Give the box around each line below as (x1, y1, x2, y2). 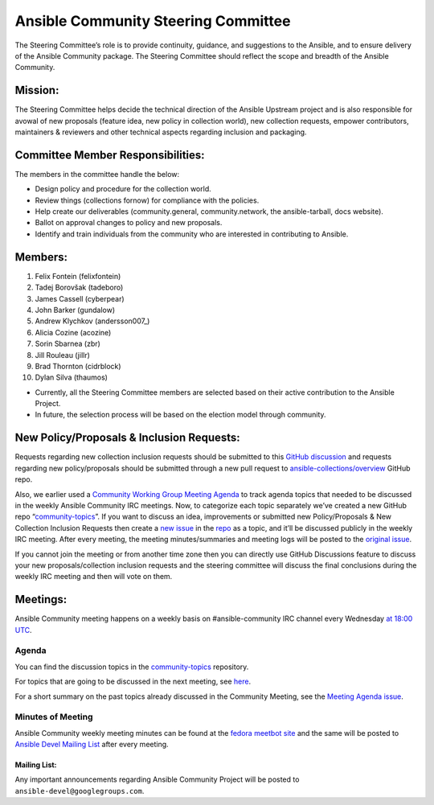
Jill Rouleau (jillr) (35, 350, 90, 359)
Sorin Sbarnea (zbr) (35, 339, 100, 349)
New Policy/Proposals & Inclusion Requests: (14, 431, 240, 445)
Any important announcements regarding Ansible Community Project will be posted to (14, 774, 300, 784)
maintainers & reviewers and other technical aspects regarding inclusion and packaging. (14, 127, 307, 137)
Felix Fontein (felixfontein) (35, 271, 121, 281)
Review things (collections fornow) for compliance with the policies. (35, 195, 260, 205)
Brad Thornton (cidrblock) (35, 361, 121, 371)
